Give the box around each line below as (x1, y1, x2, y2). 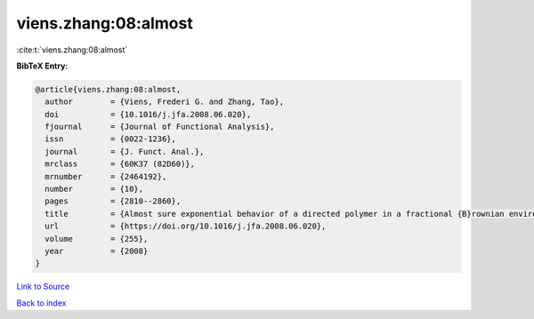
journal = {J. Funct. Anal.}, (44, 147, 205, 156)
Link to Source (16, 281, 70, 292)
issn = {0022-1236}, (44, 134, 177, 144)
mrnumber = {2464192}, (44, 171, 167, 181)
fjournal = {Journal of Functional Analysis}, (44, 122, 275, 132)
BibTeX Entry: (16, 60, 69, 71)
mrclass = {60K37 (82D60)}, (44, 159, 196, 169)
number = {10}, (44, 184, 144, 195)
